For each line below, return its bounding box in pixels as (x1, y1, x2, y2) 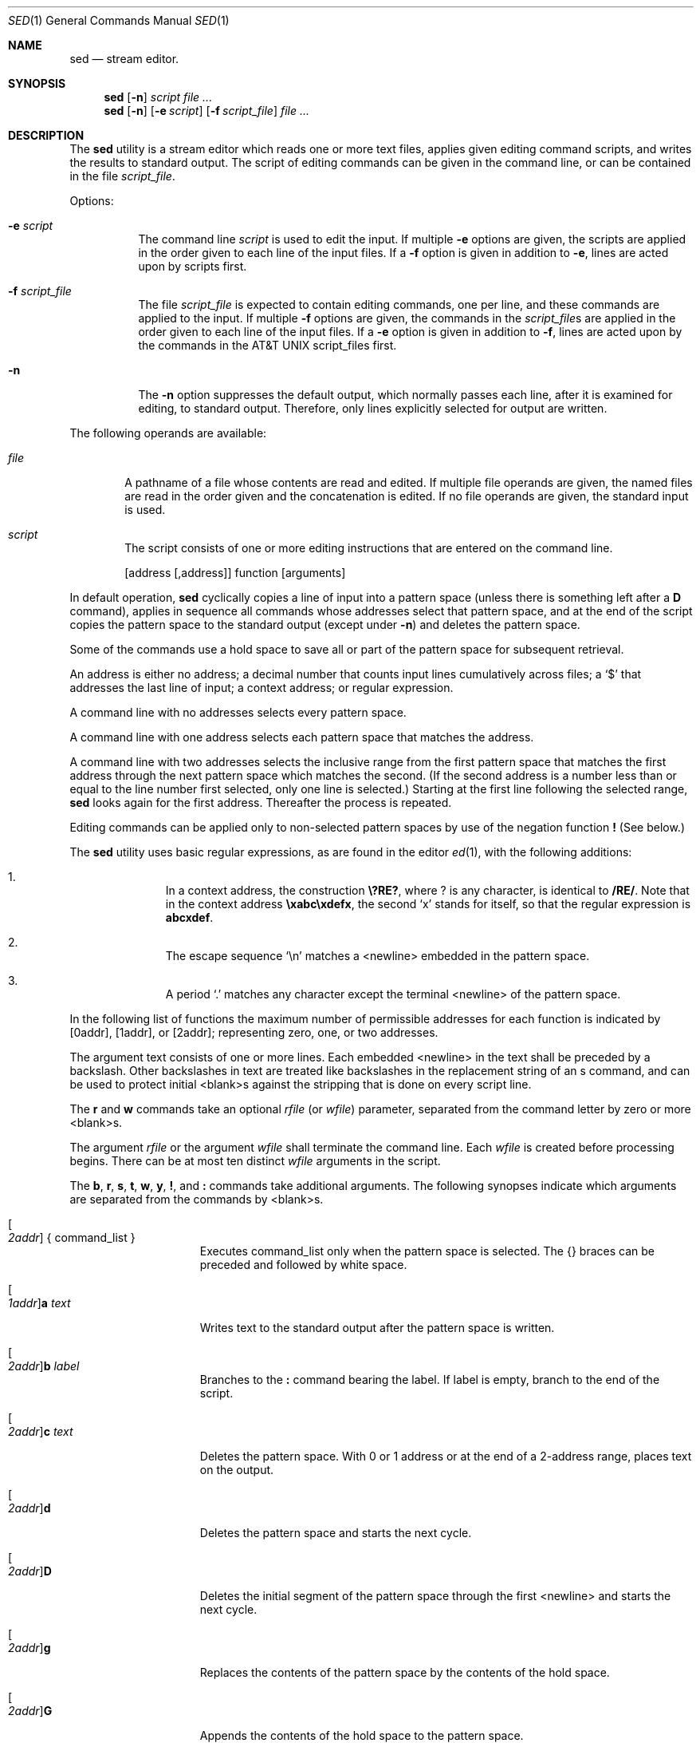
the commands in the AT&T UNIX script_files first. (138, 338, 397, 352)
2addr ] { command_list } (8, 1231, 136, 1244)
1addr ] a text (8, 1296, 71, 1310)
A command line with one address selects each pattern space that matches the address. (69, 730, 534, 744)
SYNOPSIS (8, 77, 66, 90)
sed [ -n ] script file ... (104, 90, 213, 104)
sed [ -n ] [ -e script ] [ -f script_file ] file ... (104, 104, 310, 117)
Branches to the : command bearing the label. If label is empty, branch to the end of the (199, 1373, 660, 1386)
